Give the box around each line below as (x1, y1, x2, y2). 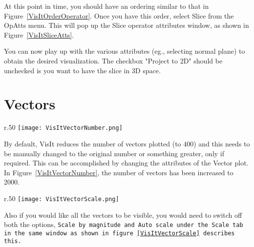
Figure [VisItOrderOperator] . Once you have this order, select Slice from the (4, 10, 234, 21)
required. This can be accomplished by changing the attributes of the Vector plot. (4, 158, 249, 168)
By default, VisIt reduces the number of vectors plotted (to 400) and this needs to (4, 138, 250, 148)
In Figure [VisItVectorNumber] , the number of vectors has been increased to (4, 167, 233, 177)
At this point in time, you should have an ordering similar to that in (4, 1, 209, 11)
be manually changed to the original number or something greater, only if (4, 148, 225, 158)
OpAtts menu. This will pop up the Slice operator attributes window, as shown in (4, 20, 249, 30)
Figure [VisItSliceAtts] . (4, 29, 74, 40)
